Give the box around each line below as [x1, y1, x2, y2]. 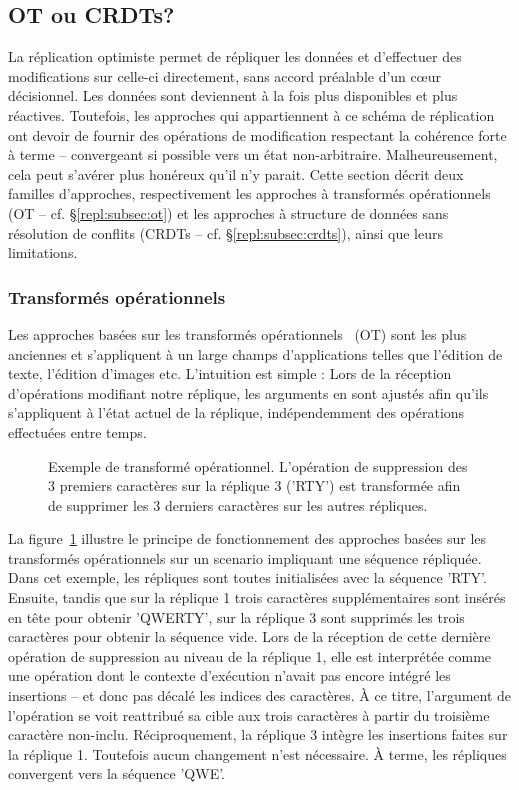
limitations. [8, 242, 78, 263]
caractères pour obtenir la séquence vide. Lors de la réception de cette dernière [8, 626, 491, 647]
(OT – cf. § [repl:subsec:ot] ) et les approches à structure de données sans [8, 202, 449, 223]
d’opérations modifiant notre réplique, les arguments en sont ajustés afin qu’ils [8, 382, 489, 403]
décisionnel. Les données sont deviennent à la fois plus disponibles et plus [8, 85, 458, 106]
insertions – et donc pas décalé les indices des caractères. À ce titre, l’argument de [8, 685, 512, 706]
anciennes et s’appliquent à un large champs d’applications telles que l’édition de [8, 343, 503, 364]
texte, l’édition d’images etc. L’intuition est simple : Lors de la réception [8, 363, 452, 384]
